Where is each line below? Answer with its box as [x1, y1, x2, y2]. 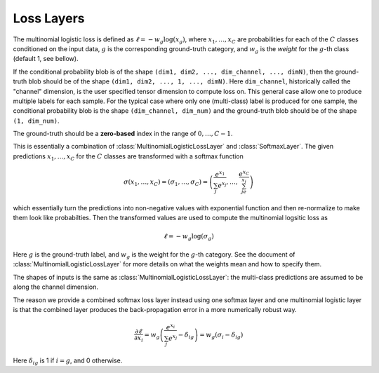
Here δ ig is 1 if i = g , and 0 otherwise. [13, 356, 123, 366]
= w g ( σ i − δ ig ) [199, 331, 244, 340]
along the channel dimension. [13, 283, 98, 291]
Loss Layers [13, 11, 85, 26]
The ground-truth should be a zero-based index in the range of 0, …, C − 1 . [13, 130, 233, 138]
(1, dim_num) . [13, 116, 60, 125]
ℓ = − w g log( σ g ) [163, 232, 214, 242]
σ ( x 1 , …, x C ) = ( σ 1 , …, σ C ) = [123, 178, 208, 187]
